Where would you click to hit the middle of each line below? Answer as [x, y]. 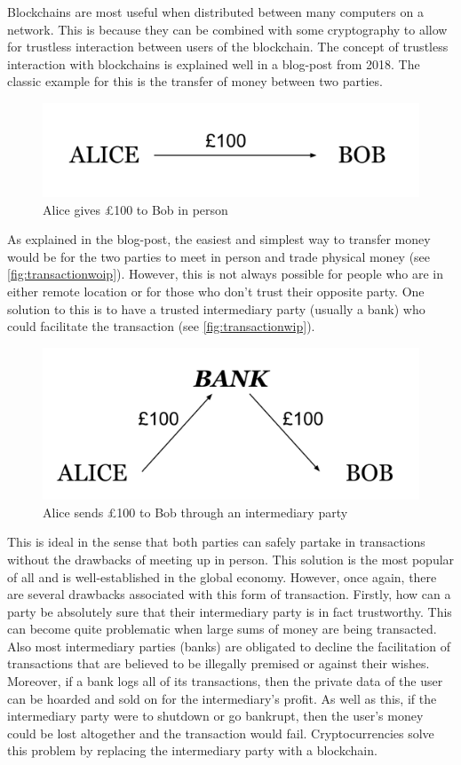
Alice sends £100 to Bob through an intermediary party [195, 512]
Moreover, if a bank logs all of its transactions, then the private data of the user [225, 681]
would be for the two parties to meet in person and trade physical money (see [219, 256]
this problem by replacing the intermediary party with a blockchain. [192, 750]
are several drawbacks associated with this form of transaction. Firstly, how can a [229, 594]
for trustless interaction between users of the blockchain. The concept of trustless [228, 47]
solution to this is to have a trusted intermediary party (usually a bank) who [216, 308]
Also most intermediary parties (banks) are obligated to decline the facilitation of [229, 646]
